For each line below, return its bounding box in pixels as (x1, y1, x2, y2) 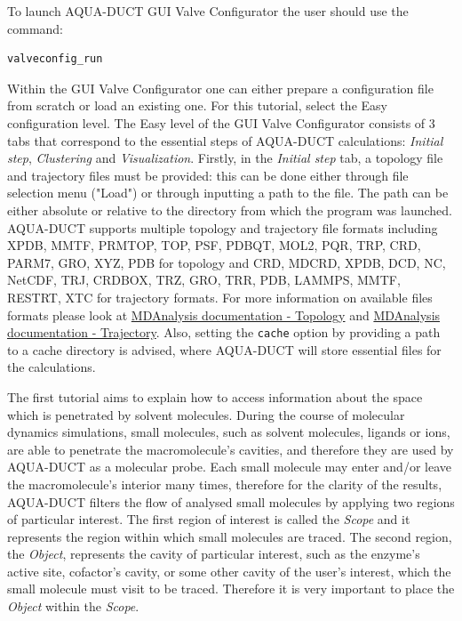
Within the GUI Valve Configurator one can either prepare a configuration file (7, 78, 434, 97)
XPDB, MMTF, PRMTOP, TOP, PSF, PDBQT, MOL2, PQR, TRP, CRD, (7, 236, 421, 254)
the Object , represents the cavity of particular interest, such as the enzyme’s (7, 544, 420, 563)
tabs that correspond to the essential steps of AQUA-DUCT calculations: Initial (7, 131, 443, 149)
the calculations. (7, 358, 96, 376)
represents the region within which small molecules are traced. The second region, (7, 527, 452, 545)
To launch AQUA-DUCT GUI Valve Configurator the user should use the (7, 2, 409, 20)
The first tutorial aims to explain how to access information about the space (7, 387, 423, 406)
